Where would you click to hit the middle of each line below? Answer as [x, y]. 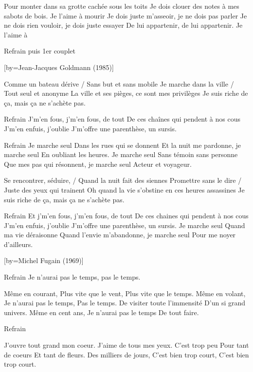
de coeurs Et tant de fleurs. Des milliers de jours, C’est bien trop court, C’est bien [126, 354]
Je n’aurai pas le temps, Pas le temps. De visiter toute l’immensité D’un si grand [125, 303]
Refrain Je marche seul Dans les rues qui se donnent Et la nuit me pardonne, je [123, 145]
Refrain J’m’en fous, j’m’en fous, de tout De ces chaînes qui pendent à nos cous [122, 119]
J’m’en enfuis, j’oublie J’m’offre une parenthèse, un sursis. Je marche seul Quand [125, 225]
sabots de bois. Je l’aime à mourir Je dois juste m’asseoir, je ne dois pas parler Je [126, 15]
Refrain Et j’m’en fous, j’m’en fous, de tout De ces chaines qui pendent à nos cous [126, 216]
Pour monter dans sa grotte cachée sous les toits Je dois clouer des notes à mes [122, 6]
